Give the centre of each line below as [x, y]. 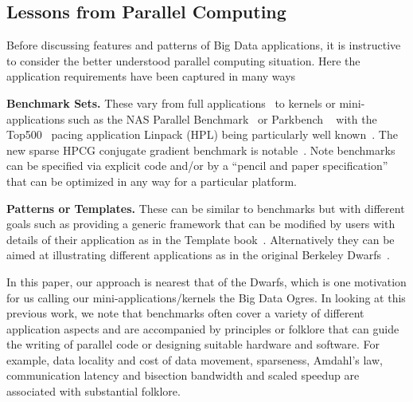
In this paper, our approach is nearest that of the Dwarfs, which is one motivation [206, 281]
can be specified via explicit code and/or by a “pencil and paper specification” [197, 166]
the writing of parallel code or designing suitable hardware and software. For [193, 344]
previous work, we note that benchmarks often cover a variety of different [185, 313]
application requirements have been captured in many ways [151, 76]
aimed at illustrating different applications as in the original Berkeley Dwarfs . [198, 255]
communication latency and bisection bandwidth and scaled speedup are [183, 375]
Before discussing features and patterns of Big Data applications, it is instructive [204, 45]
